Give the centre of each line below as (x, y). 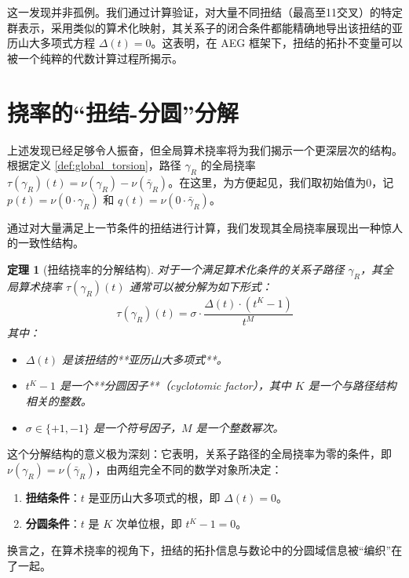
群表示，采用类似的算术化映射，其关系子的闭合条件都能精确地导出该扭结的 (199, 27)
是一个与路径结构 (352, 385)
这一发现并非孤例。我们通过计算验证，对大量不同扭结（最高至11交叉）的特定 (205, 12)
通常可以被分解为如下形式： (201, 286)
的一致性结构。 (46, 243)
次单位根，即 (149, 523)
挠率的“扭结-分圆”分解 (123, 112)
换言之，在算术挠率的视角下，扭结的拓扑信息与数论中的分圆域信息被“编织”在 (205, 550)
